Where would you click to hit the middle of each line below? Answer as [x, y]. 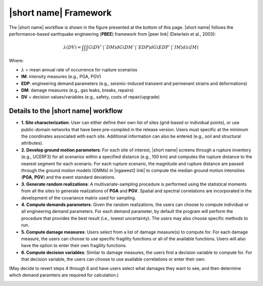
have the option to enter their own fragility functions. [74, 245]
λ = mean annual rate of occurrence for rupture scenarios [79, 70]
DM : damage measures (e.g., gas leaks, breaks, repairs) [77, 90]
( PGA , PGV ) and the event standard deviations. [68, 177]
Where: [16, 61]
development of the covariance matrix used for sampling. [79, 198]
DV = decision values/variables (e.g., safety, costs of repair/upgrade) [91, 97]
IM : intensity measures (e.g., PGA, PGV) [61, 77]
